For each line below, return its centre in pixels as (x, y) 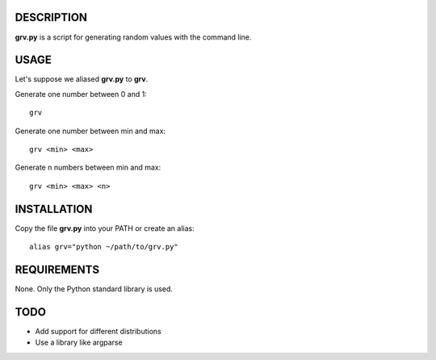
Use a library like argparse (79, 342)
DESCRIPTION (51, 17)
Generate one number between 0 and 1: (81, 94)
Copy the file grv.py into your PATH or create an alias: (105, 228)
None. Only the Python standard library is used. (94, 289)
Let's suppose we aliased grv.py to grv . (82, 79)
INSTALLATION (54, 209)
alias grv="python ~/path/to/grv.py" (104, 247)
